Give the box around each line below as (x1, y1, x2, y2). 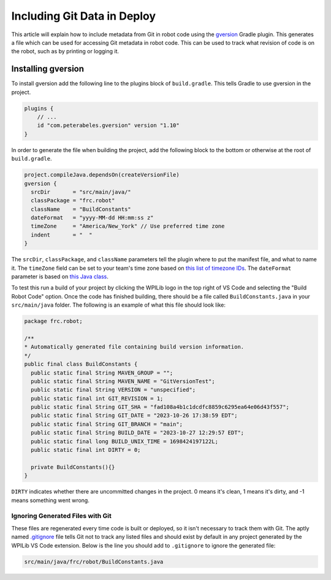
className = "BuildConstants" (31, 205, 131, 213)
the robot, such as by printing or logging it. (11, 48, 120, 55)
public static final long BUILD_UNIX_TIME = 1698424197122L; (31, 438, 219, 445)
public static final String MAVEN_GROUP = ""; (31, 369, 173, 376)
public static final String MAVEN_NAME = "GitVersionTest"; (31, 378, 215, 384)
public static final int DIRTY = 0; (31, 446, 141, 454)
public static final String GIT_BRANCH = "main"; (31, 421, 183, 427)
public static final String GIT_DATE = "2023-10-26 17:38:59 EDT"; (31, 412, 238, 419)
